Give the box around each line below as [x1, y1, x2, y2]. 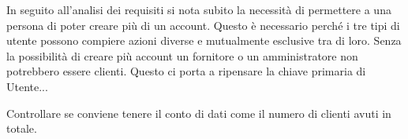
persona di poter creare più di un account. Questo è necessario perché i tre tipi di [6, 16, 400, 33]
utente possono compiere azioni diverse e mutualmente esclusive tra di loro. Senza [6, 32, 402, 49]
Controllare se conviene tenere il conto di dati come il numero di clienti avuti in [6, 104, 391, 121]
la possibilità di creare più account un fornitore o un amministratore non [6, 47, 358, 64]
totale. [6, 120, 37, 137]
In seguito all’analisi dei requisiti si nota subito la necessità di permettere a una [6, 2, 391, 17]
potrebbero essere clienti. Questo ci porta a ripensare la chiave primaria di [6, 63, 366, 79]
